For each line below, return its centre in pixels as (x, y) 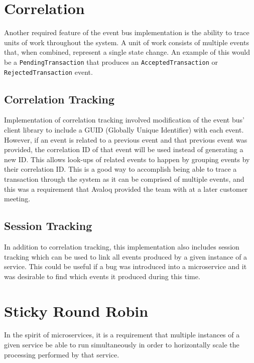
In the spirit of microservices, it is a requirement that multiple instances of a (122, 335)
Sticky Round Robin (76, 311)
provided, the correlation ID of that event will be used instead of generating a (124, 149)
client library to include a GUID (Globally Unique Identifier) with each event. (124, 130)
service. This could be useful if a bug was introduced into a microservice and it (125, 266)
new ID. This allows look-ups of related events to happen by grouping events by (127, 159)
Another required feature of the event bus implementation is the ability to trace (127, 32)
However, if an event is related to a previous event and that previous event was (126, 139)
